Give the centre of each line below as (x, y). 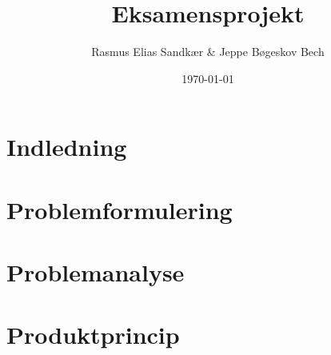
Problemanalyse (96, 272)
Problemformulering (120, 209)
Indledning (67, 147)
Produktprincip (93, 335)
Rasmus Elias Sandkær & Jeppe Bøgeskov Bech (208, 52)
